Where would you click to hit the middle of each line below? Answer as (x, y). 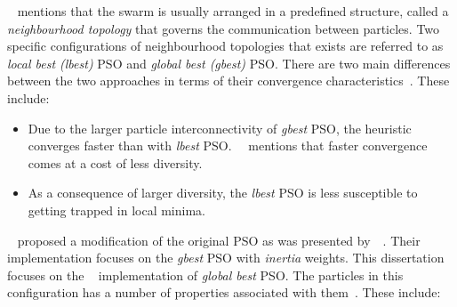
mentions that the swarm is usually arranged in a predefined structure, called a (233, 11)
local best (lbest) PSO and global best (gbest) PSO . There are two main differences (229, 63)
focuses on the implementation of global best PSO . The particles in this (205, 275)
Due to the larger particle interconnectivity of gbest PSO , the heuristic (220, 128)
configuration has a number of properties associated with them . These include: (224, 292)
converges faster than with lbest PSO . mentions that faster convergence (228, 145)
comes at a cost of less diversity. (115, 162)
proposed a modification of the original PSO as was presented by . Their (219, 240)
